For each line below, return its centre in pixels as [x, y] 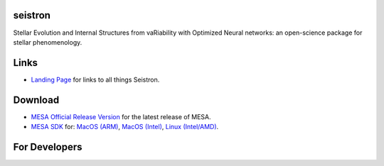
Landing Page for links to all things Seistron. [95, 79]
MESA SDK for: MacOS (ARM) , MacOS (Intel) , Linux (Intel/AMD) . [125, 127]
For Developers [48, 146]
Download [36, 100]
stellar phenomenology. [48, 42]
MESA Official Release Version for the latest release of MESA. [121, 116]
